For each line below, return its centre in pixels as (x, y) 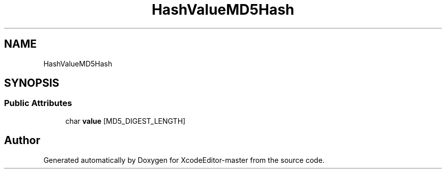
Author (22, 141)
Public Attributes (38, 103)
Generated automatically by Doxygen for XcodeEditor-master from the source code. (184, 160)
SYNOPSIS (32, 83)
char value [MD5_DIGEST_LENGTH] (126, 121)
